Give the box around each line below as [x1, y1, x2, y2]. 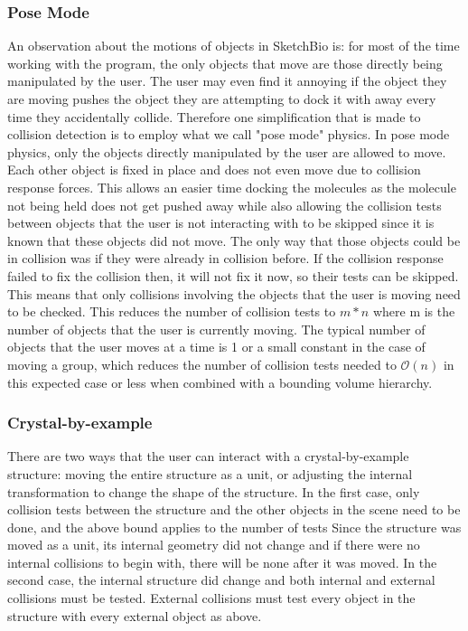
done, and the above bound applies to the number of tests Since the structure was [7, 517, 462, 536]
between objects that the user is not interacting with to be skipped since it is [7, 213, 435, 232]
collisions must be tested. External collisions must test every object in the [7, 589, 416, 607]
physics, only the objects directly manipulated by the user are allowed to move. [7, 142, 446, 161]
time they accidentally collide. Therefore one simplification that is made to [7, 107, 421, 126]
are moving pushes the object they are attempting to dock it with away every [7, 89, 436, 108]
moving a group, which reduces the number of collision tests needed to [7, 354, 397, 373]
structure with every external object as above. [7, 606, 262, 625]
